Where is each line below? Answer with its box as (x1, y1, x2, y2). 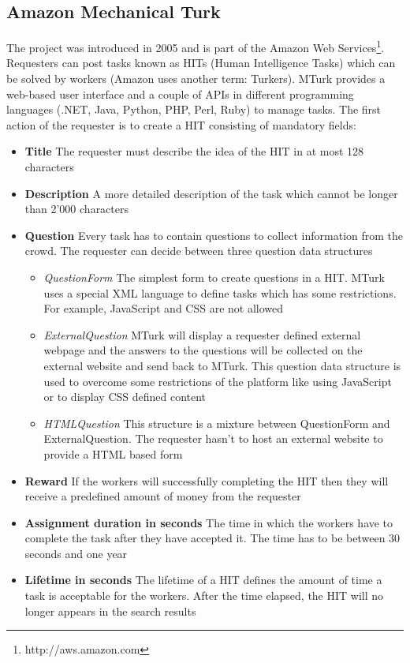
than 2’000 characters (24, 200, 129, 217)
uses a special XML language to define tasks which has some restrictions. (43, 284, 397, 301)
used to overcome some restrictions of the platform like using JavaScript (43, 373, 392, 389)
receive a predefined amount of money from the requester (24, 488, 301, 504)
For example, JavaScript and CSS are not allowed (43, 300, 284, 317)
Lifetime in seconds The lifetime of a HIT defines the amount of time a (24, 571, 382, 588)
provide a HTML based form (43, 445, 183, 462)
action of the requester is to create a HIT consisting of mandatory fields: (6, 116, 356, 133)
